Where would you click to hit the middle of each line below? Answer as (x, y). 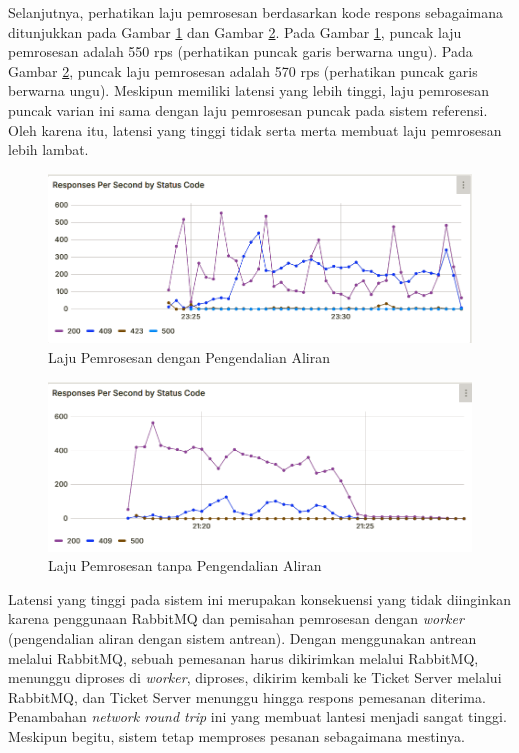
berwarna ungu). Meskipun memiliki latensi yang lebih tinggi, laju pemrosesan (249, 90)
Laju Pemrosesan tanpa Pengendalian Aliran (185, 565)
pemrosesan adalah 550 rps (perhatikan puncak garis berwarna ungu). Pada (240, 51)
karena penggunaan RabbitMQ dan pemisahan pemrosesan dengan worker (236, 618)
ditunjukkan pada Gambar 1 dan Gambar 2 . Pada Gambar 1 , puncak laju (235, 31)
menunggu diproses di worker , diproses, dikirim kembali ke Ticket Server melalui (255, 677)
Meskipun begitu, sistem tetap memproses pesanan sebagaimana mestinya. (236, 736)
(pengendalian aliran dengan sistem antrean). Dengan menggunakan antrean (242, 638)
